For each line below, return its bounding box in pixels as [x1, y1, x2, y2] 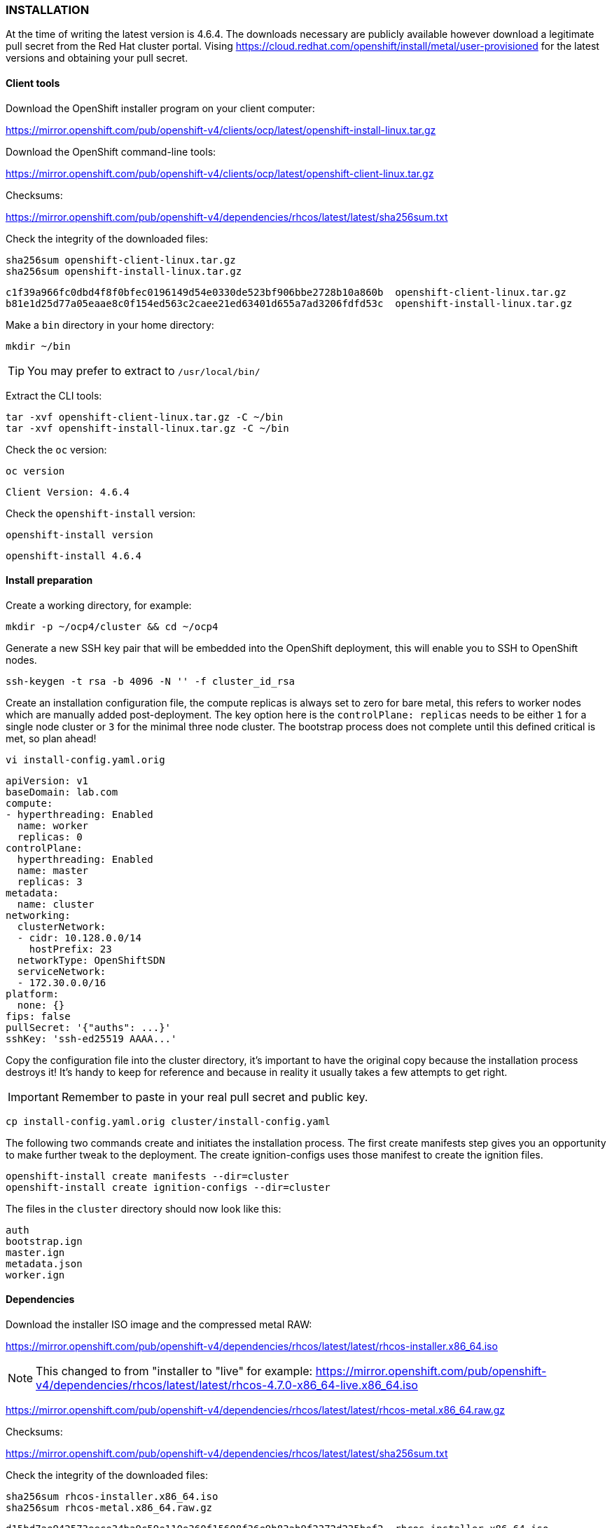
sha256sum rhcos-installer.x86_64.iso [6, 1491, 218, 1503]
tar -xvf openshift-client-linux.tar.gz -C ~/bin [6, 411, 284, 423]
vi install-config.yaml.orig [6, 753, 165, 765]
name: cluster [17, 898, 95, 910]
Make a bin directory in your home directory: [6, 318, 214, 331]
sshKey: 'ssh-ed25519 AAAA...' [6, 1032, 177, 1044]
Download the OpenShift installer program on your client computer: [6, 102, 315, 114]
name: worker [17, 819, 89, 831]
